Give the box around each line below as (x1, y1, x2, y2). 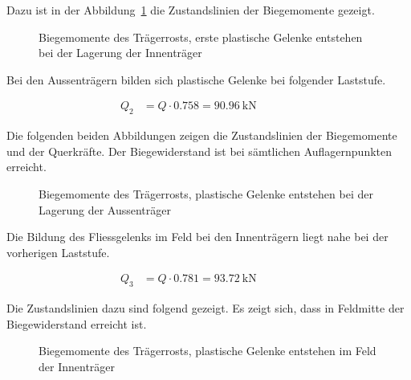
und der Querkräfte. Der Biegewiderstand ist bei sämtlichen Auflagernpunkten (6, 142, 393, 159)
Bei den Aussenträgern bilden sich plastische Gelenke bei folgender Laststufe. (6, 71, 386, 88)
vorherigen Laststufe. (6, 243, 110, 260)
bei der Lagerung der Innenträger (39, 44, 202, 61)
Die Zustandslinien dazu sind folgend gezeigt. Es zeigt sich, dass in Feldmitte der (6, 300, 405, 317)
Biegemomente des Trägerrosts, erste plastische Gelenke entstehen (39, 28, 363, 45)
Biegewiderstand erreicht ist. (6, 315, 147, 332)
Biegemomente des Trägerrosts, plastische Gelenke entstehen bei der (39, 185, 373, 202)
